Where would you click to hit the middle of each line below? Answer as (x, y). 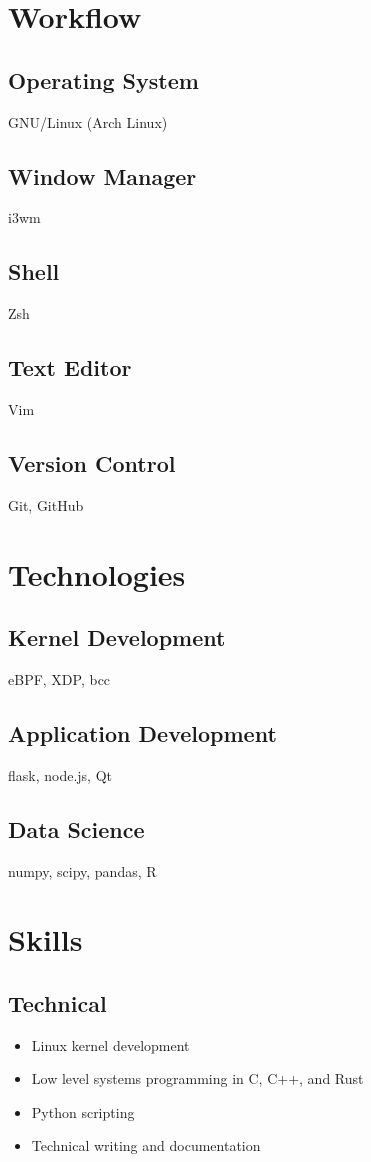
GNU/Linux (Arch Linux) (88, 121)
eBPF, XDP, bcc (59, 678)
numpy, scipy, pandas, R (82, 870)
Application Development (142, 732)
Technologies (97, 573)
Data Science (76, 828)
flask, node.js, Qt (60, 774)
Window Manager (102, 175)
